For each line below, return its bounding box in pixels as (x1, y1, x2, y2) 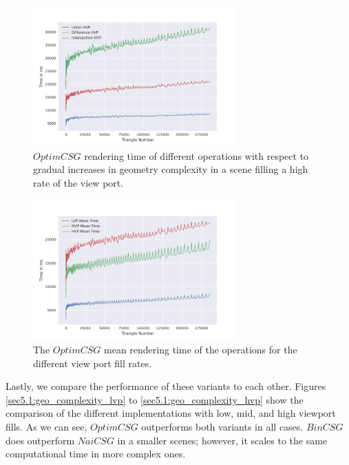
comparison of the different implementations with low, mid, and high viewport (6, 406, 336, 420)
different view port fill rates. (33, 355, 152, 370)
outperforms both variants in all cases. (141, 420, 304, 434)
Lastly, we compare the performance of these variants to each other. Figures (6, 379, 326, 393)
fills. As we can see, (6, 420, 87, 434)
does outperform (6, 433, 75, 447)
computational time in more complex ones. (6, 446, 186, 461)
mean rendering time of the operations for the (104, 342, 297, 357)
